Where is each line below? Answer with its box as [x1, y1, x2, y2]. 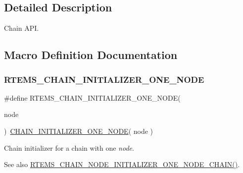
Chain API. [4, 23, 39, 33]
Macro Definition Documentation [4, 47, 178, 62]
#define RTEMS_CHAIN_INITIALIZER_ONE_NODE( [4, 92, 181, 103]
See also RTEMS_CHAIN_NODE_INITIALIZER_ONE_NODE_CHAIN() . [4, 159, 240, 170]
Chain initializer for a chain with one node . [4, 142, 134, 153]
